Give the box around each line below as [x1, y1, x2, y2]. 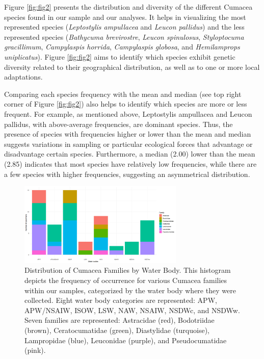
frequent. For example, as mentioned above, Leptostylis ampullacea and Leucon [4, 108, 252, 119]
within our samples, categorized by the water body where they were [24, 285, 236, 295]
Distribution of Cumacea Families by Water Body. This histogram [24, 265, 231, 275]
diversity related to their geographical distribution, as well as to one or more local [4, 61, 260, 72]
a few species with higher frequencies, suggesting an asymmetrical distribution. [4, 168, 250, 179]
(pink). [24, 345, 46, 355]
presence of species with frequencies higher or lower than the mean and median [4, 129, 251, 139]
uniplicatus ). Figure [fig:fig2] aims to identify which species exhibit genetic [4, 51, 235, 62]
